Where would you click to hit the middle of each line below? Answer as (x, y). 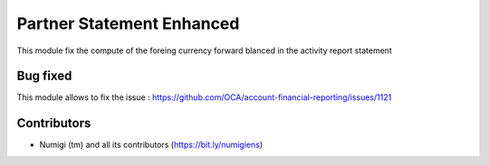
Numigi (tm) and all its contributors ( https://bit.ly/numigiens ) (151, 145)
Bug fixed (44, 76)
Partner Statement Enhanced (128, 23)
